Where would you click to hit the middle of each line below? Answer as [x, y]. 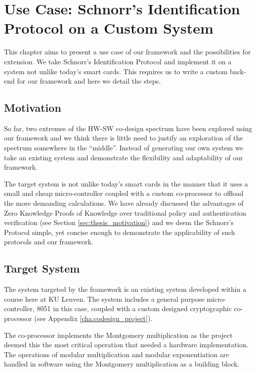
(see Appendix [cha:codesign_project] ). [93, 318]
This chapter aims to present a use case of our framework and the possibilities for [128, 52]
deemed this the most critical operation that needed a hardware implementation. [126, 345]
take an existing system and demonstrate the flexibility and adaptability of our [124, 157]
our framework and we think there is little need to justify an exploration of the [124, 138]
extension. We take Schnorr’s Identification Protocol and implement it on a [118, 61]
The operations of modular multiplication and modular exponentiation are [117, 354]
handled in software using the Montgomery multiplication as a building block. [122, 364]
